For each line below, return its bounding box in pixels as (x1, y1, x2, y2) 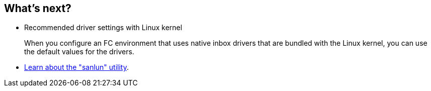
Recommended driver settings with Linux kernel (24, 23, 183, 32)
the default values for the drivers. (24, 47, 134, 56)
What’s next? (4, 2, 71, 15)
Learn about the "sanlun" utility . (24, 63, 129, 72)
